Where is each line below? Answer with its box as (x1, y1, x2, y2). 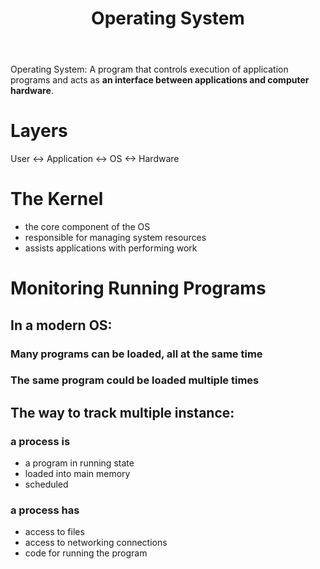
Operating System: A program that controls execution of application (10, 63, 289, 76)
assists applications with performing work (24, 242, 198, 254)
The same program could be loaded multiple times (10, 373, 260, 387)
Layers (10, 120, 68, 142)
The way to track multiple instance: (10, 404, 235, 421)
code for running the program (24, 547, 148, 559)
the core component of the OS (24, 221, 151, 233)
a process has (10, 503, 80, 517)
